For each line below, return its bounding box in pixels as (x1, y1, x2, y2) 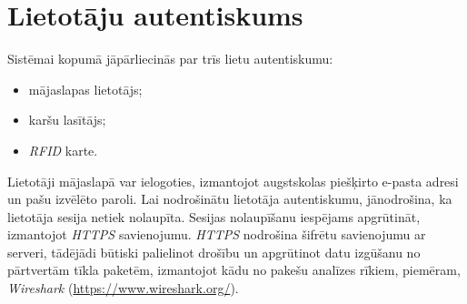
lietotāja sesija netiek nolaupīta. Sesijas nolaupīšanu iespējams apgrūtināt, (7, 207, 421, 226)
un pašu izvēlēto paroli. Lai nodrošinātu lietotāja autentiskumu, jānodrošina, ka (7, 189, 452, 208)
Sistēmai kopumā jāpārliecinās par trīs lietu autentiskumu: (7, 49, 333, 68)
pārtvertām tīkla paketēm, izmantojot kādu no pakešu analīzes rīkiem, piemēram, (7, 260, 461, 279)
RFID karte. (28, 140, 98, 159)
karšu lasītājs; (28, 110, 106, 129)
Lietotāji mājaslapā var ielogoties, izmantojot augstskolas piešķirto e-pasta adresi (7, 171, 459, 190)
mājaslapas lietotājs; (28, 79, 143, 98)
